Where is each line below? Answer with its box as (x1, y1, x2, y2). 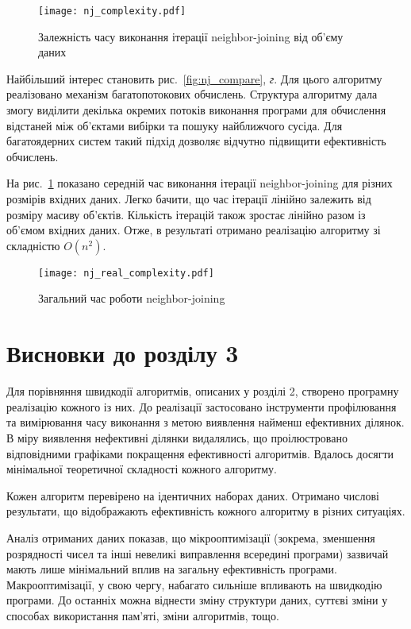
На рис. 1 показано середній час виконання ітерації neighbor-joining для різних (6, 175, 393, 191)
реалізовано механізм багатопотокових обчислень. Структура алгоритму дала (6, 86, 378, 102)
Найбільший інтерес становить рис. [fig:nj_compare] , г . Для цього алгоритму (6, 70, 382, 87)
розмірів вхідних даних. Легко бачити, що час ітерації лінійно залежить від (6, 191, 371, 206)
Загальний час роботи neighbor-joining (38, 290, 225, 307)
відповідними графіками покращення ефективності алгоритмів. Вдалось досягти (6, 445, 394, 461)
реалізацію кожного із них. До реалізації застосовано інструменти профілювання (6, 398, 397, 415)
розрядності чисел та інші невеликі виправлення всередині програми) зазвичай (6, 545, 389, 561)
